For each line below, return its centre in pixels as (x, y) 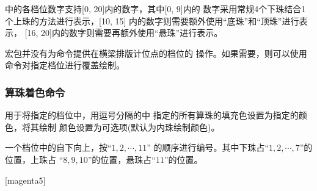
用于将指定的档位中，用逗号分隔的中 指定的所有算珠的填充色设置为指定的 (152, 115)
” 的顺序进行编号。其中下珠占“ (208, 147)
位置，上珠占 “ (34, 159)
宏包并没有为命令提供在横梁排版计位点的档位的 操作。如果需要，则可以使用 (156, 53)
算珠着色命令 (35, 92)
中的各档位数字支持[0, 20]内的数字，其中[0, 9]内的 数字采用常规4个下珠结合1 (155, 9)
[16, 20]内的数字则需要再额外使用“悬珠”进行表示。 (124, 33)
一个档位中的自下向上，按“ (58, 147)
